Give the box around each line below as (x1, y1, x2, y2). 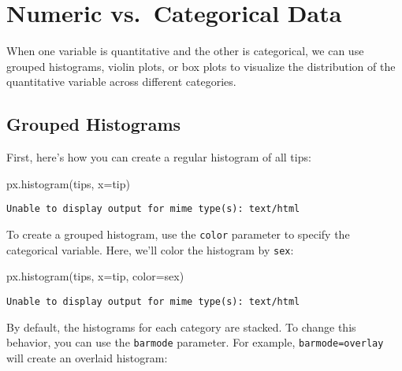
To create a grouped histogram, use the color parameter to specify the (6, 225, 350, 242)
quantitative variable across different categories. (6, 73, 236, 90)
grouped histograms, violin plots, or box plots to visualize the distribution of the (6, 58, 396, 74)
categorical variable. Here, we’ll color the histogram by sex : (6, 241, 294, 258)
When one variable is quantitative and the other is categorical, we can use (6, 43, 364, 59)
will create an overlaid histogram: (6, 349, 168, 365)
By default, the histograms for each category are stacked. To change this (6, 318, 356, 335)
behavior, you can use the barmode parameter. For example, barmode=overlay (6, 334, 384, 351)
